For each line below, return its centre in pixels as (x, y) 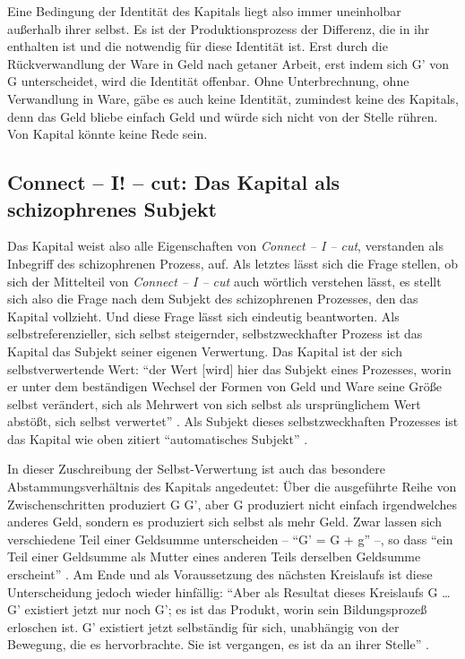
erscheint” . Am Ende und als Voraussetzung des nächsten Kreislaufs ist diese (220, 574)
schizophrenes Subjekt (112, 208)
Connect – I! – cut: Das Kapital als (174, 182)
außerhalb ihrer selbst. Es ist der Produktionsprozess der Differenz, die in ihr (219, 28)
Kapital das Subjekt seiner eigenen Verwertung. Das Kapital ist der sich (205, 351)
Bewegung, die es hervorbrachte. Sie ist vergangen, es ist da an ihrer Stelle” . (218, 644)
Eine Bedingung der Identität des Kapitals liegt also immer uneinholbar (204, 11)
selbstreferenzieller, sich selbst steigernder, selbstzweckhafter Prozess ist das (215, 334)
